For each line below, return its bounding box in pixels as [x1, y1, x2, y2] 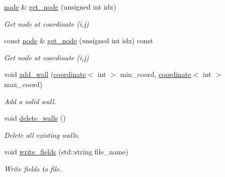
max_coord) [4, 78, 42, 89]
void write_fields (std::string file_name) [4, 146, 129, 157]
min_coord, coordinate [120, 69, 191, 79]
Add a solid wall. [4, 96, 57, 106]
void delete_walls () [4, 113, 66, 123]
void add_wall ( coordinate [4, 69, 86, 79]
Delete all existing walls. [4, 129, 80, 140]
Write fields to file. [4, 163, 62, 173]
